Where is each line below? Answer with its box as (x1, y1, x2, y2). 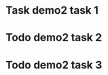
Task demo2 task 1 (5, 4, 99, 17)
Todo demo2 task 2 (5, 31, 102, 45)
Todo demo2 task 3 (5, 58, 102, 71)
